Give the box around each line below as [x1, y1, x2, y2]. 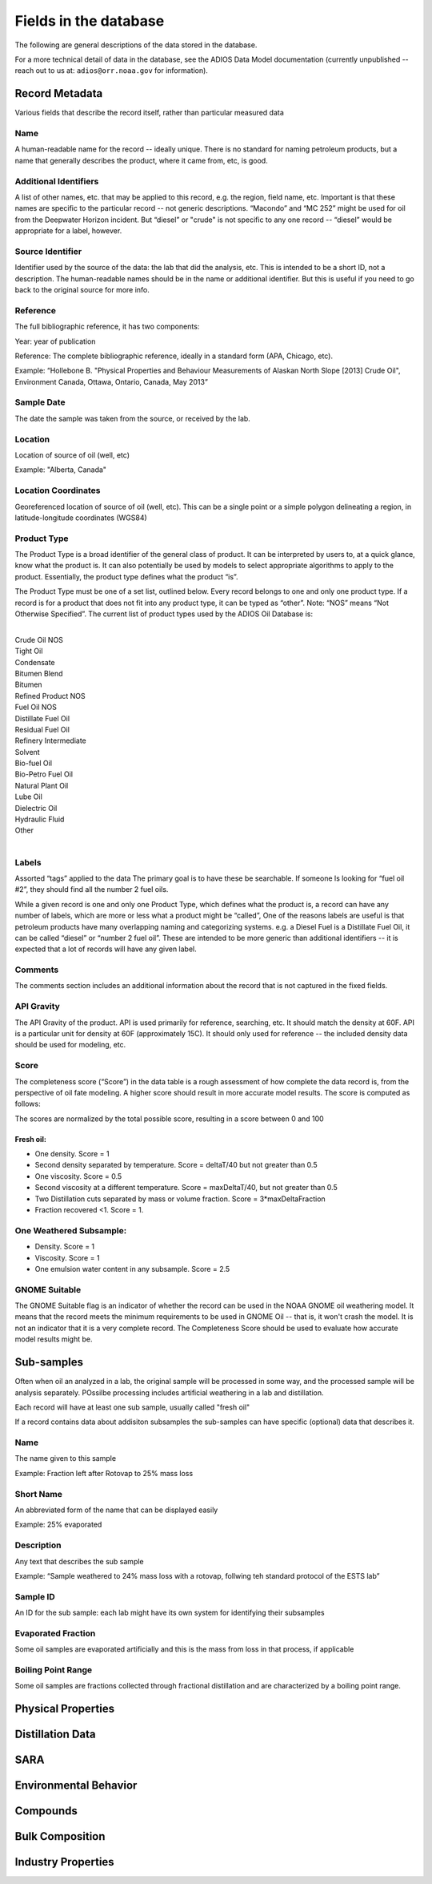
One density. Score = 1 [34, 1149, 110, 1159]
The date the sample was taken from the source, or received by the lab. [14, 414, 251, 423]
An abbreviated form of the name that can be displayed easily [14, 1505, 218, 1515]
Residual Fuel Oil [14, 724, 70, 734]
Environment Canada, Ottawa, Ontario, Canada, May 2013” [14, 377, 208, 386]
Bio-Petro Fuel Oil [14, 769, 74, 779]
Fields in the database [14, 12, 165, 30]
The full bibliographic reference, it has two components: [14, 321, 200, 332]
